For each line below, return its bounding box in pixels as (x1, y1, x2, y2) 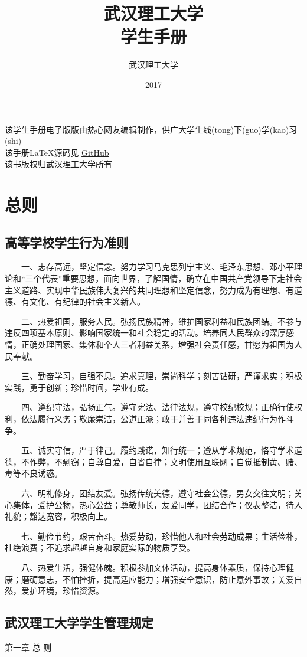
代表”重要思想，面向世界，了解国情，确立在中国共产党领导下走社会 (41, 272, 302, 285)
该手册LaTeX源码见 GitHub (5, 146, 109, 158)
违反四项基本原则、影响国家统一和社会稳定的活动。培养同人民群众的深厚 (5, 326, 286, 339)
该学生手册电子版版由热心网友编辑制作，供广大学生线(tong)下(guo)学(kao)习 (5, 123, 298, 135)
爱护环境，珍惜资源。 (21, 584, 104, 597)
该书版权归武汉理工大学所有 (5, 158, 112, 170)
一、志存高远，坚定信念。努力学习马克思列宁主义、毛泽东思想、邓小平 (21, 260, 294, 273)
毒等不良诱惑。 (5, 467, 63, 479)
